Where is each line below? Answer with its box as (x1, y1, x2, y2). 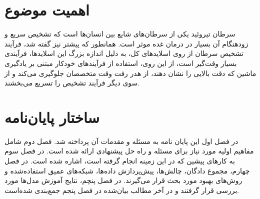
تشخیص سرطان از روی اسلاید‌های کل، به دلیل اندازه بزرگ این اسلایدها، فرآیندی (4, 48, 243, 58)
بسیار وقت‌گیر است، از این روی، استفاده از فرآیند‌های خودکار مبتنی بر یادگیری (4, 57, 237, 68)
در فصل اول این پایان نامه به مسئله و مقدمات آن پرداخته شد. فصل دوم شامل (4, 135, 238, 146)
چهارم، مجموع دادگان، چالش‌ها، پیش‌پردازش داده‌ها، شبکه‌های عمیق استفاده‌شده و (4, 165, 250, 175)
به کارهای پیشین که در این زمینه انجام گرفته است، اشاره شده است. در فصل (4, 155, 235, 165)
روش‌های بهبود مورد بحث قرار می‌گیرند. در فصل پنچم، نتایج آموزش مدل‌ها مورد (4, 175, 242, 185)
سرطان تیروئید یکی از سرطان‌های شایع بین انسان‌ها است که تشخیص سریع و (4, 28, 235, 39)
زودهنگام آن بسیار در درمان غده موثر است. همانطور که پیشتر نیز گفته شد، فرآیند (4, 38, 248, 48)
